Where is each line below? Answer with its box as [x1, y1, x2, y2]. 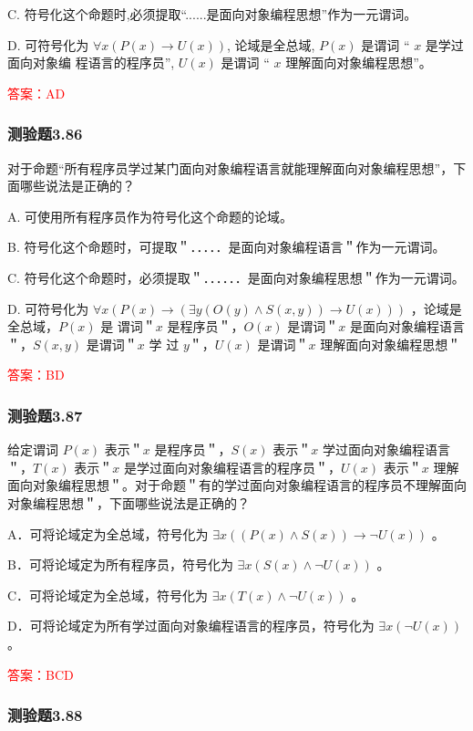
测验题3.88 [7, 704, 83, 726]
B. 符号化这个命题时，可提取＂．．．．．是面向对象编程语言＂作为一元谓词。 [7, 237, 446, 256]
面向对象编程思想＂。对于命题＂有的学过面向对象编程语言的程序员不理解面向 [7, 475, 467, 495]
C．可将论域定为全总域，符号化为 [7, 585, 209, 604]
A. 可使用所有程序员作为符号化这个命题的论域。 [7, 206, 293, 225]
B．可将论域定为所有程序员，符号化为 [7, 555, 233, 574]
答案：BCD [7, 664, 74, 684]
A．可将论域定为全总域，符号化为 [7, 524, 209, 543]
